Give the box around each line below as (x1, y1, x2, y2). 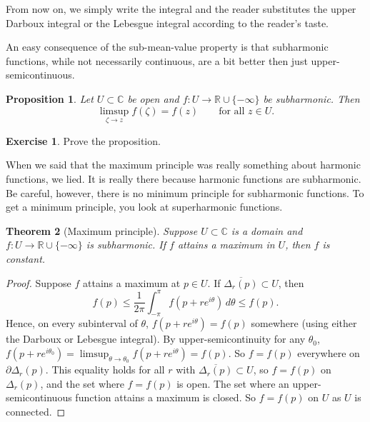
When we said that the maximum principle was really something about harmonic (6, 157, 361, 172)
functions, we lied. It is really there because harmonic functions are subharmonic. (6, 171, 361, 186)
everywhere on (297, 346, 360, 361)
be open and (127, 91, 179, 106)
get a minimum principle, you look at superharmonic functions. (6, 199, 283, 214)
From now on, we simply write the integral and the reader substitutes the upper (6, 1, 356, 16)
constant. (6, 251, 46, 266)
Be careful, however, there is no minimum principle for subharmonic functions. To (6, 185, 364, 200)
